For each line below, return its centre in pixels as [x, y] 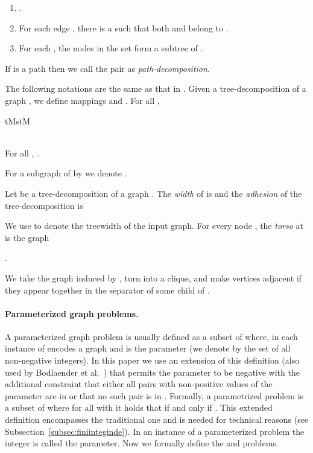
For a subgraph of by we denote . [66, 173]
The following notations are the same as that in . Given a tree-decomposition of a [156, 88]
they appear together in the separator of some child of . [107, 290]
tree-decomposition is [44, 205]
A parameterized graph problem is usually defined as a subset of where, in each [151, 336]
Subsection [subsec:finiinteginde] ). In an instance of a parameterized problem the [155, 431]
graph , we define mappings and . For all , [82, 100]
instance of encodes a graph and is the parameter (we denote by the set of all [148, 348]
